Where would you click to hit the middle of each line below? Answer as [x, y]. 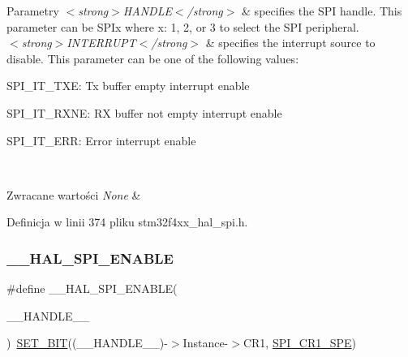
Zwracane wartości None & [74, 194]
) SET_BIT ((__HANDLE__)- [87, 343]
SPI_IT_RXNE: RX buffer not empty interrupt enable [144, 112]
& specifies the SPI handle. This [322, 11]
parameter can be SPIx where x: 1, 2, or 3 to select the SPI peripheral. [183, 26]
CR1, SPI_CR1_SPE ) [299, 343]
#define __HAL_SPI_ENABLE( [92, 288]
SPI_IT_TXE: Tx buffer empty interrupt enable [128, 86]
